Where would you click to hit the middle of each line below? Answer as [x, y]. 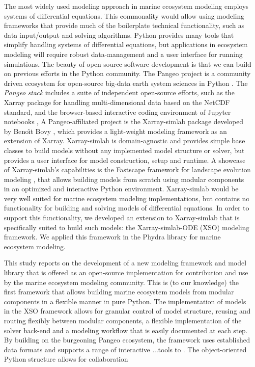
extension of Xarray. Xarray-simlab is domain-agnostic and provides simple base [125, 141]
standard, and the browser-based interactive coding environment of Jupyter [117, 112]
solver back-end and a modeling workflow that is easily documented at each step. [126, 330]
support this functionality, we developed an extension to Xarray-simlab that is [122, 218]
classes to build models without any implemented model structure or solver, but [124, 150]
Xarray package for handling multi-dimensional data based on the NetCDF [117, 102]
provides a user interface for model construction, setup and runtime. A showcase [125, 160]
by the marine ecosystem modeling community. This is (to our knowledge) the [121, 282]
